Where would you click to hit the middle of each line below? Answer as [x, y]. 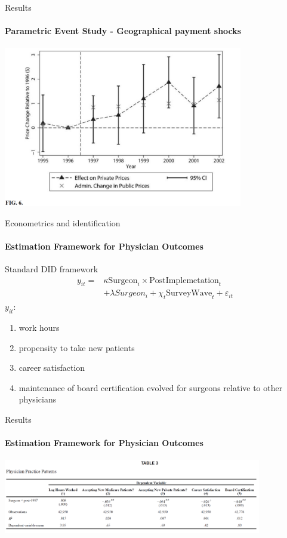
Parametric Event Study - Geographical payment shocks [123, 31]
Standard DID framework [52, 268]
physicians [38, 399]
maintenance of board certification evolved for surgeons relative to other [151, 387]
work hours [39, 327]
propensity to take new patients [77, 347]
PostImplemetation [184, 280]
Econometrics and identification [63, 222]
